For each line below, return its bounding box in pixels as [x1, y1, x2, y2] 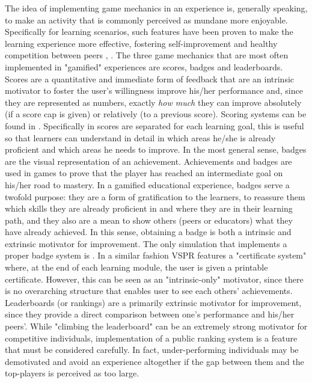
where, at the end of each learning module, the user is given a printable [5, 261, 268, 274]
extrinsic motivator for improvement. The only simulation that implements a [5, 237, 287, 250]
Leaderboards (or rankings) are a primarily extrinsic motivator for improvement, [5, 296, 302, 308]
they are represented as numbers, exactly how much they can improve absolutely [5, 96, 302, 108]
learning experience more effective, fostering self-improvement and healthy [5, 37, 278, 49]
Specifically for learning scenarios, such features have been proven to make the [5, 25, 293, 38]
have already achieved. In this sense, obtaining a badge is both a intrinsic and [5, 225, 292, 238]
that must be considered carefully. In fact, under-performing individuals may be [5, 343, 299, 356]
